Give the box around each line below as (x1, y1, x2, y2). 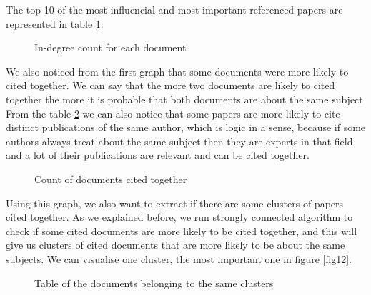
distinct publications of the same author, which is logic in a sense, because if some (6, 120, 366, 135)
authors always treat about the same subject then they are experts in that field (6, 133, 353, 148)
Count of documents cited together (34, 171, 187, 186)
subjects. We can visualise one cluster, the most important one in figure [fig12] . (6, 251, 352, 266)
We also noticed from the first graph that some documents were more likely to (6, 63, 349, 78)
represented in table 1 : (6, 16, 104, 31)
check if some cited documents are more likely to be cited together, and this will (6, 223, 357, 238)
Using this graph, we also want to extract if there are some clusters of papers (6, 195, 344, 210)
